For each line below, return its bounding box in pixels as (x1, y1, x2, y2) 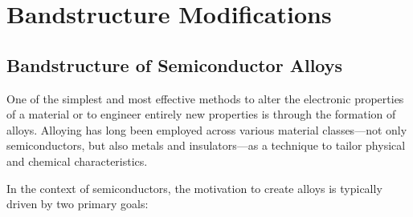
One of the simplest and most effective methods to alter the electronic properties (6, 90, 404, 106)
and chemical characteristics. (6, 152, 148, 169)
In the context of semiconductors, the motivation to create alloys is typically (6, 179, 382, 196)
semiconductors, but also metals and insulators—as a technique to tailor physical (6, 137, 406, 154)
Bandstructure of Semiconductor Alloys (6, 52, 343, 77)
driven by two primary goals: (6, 195, 149, 212)
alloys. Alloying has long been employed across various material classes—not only (6, 121, 407, 138)
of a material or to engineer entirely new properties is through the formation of (6, 106, 396, 123)
